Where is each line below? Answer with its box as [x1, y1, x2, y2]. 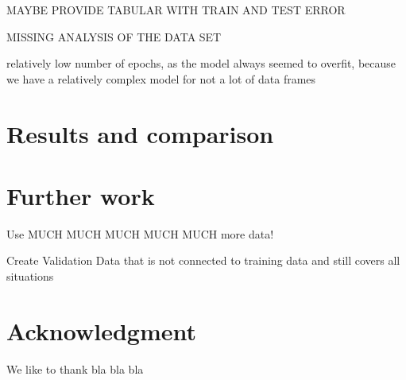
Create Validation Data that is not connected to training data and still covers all [6, 252, 400, 269]
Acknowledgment [6, 314, 196, 347]
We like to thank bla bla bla [6, 360, 144, 377]
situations [6, 268, 54, 285]
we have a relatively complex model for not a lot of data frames [6, 70, 316, 87]
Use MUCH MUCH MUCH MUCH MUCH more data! [6, 225, 274, 242]
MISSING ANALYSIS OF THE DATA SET [6, 28, 222, 45]
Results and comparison [6, 117, 274, 149]
